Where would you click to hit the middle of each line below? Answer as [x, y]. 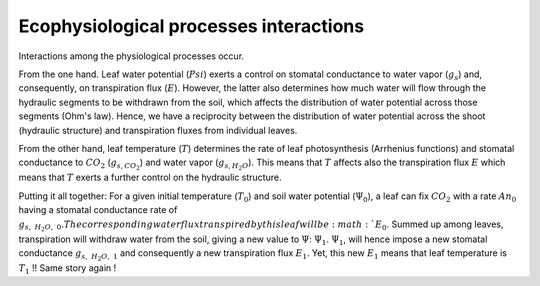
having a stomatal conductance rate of [98, 210]
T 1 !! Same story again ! [67, 269]
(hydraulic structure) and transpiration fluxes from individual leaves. [158, 130]
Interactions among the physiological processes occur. [131, 56]
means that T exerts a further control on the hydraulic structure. [150, 177]
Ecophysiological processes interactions [191, 26]
